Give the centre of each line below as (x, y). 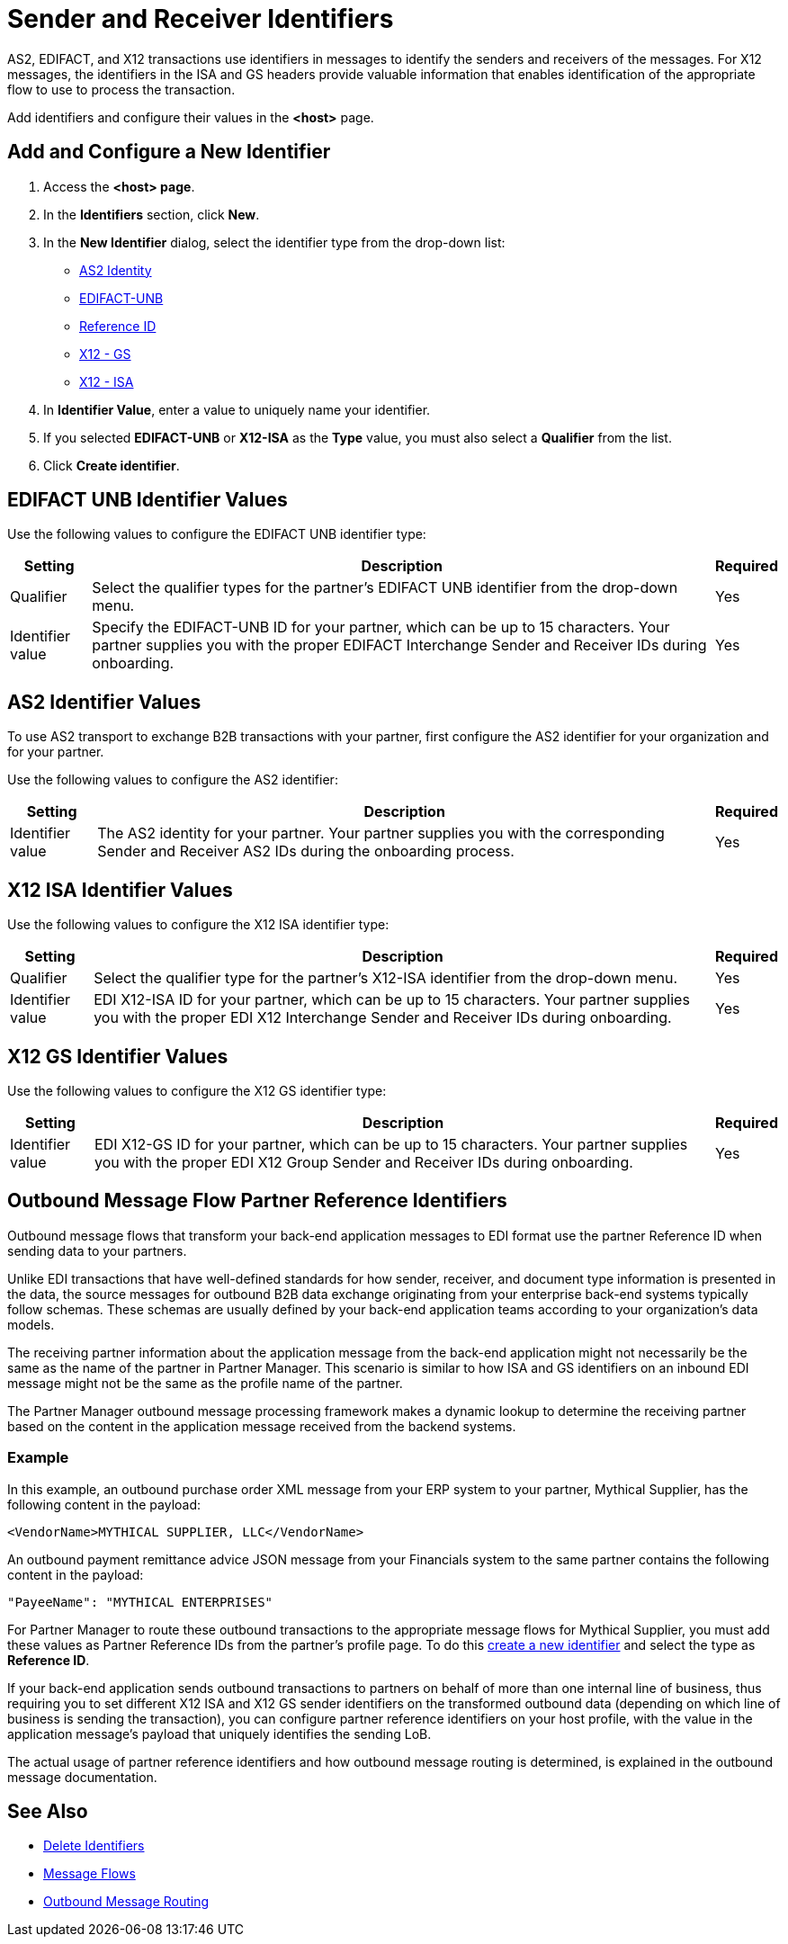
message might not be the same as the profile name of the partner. (205, 1383)
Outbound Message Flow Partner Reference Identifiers (257, 1201)
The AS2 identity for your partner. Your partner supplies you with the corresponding (381, 833)
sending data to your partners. (97, 1250)
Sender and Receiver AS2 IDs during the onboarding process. (306, 851)
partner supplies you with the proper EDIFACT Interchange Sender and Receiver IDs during (399, 645)
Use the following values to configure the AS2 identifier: (173, 780)
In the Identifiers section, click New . (152, 214)
